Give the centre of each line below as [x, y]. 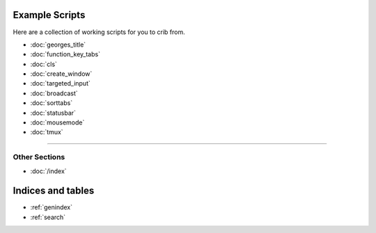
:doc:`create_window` [61, 74]
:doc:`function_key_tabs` [65, 54]
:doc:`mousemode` [57, 122]
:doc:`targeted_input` [60, 83]
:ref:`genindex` [52, 207]
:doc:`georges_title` [58, 45]
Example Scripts [49, 15]
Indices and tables [54, 191]
